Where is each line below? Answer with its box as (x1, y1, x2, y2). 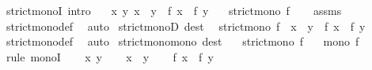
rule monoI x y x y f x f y (6, 48, 214, 64)
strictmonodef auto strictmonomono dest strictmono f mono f (6, 33, 359, 50)
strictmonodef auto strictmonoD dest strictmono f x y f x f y (6, 17, 366, 34)
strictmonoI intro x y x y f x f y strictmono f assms (6, 2, 342, 18)
